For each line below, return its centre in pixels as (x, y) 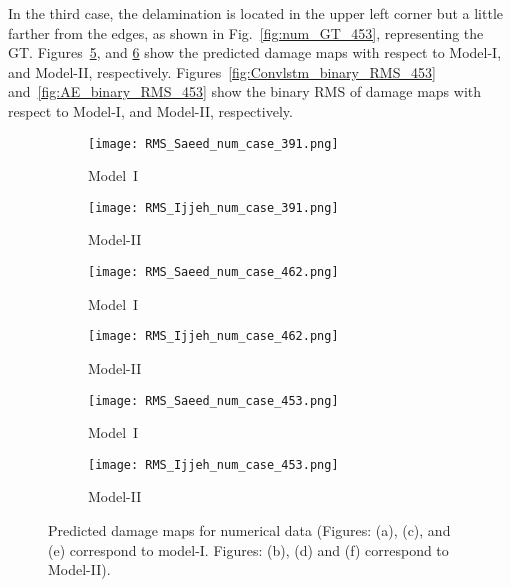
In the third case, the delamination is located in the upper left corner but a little (255, 13)
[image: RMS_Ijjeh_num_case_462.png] (213, 336)
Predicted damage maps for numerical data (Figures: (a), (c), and (249, 530)
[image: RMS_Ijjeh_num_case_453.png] (213, 464)
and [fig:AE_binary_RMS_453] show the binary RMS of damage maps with (245, 91)
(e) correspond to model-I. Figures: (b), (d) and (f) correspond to (248, 549)
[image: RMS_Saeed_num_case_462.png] (213, 272)
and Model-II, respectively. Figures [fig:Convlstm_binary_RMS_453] (222, 71)
